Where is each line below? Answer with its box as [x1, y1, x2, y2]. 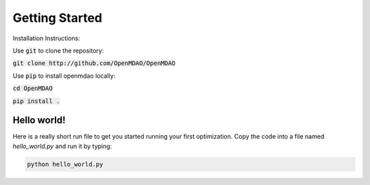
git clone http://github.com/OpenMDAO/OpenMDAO [12, 59, 176, 68]
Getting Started [12, 10, 103, 25]
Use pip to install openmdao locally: [12, 72, 116, 80]
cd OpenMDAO [12, 85, 53, 92]
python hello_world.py [27, 160, 103, 168]
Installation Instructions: [12, 34, 80, 42]
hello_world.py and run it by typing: [12, 142, 112, 150]
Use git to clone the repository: [12, 46, 104, 55]
